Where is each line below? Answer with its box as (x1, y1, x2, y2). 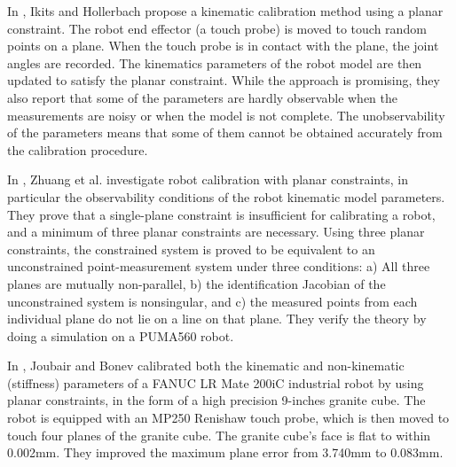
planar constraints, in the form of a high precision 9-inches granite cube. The (7, 391, 426, 409)
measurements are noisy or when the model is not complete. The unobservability (7, 105, 445, 124)
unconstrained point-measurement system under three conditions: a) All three (7, 257, 430, 276)
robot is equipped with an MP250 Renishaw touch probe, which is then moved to (7, 409, 450, 427)
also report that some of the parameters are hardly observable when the (7, 88, 398, 106)
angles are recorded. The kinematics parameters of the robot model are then (7, 53, 422, 72)
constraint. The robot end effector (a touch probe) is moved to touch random (7, 19, 427, 37)
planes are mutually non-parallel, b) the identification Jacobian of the (7, 274, 386, 292)
